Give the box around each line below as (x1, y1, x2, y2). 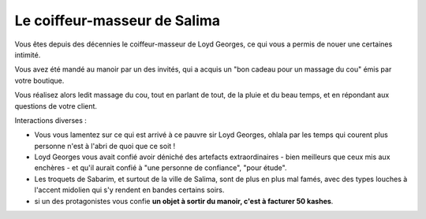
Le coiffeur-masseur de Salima (14, 12, 221, 29)
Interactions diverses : (14, 115, 87, 125)
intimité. (14, 50, 41, 59)
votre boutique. (14, 76, 65, 85)
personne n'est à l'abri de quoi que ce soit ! (34, 141, 176, 150)
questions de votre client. (14, 101, 98, 110)
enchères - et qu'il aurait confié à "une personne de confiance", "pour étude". (34, 163, 287, 173)
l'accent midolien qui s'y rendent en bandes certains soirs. (34, 185, 225, 195)
